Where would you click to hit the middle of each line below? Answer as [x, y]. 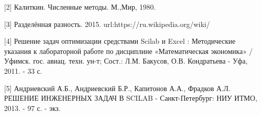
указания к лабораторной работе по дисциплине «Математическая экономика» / [128, 51]
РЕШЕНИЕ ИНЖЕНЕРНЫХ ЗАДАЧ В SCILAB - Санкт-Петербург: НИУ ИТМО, [131, 98]
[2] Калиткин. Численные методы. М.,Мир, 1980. [80, 7]
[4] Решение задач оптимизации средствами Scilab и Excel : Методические [120, 41]
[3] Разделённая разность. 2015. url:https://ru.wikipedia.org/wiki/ [107, 24]
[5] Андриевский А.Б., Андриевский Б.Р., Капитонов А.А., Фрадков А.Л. [117, 88]
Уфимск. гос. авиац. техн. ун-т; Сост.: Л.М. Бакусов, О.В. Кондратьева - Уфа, [126, 61]
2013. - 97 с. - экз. [32, 108]
